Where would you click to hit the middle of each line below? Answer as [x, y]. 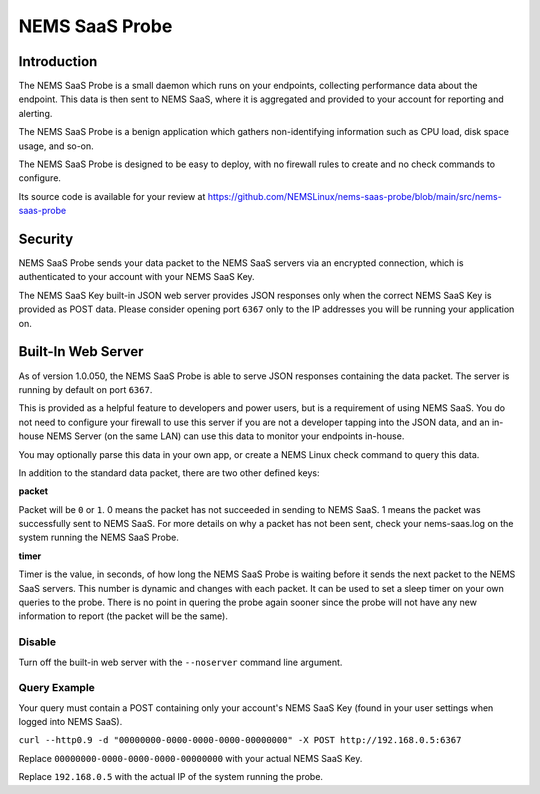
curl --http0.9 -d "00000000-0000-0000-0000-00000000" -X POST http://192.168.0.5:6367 [240, 740]
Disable [37, 642]
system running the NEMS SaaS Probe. [98, 537]
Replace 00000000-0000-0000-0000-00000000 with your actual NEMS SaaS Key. [190, 758]
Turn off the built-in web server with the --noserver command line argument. [180, 662]
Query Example [56, 688]
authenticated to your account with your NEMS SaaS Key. [136, 277]
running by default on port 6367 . [85, 389]
